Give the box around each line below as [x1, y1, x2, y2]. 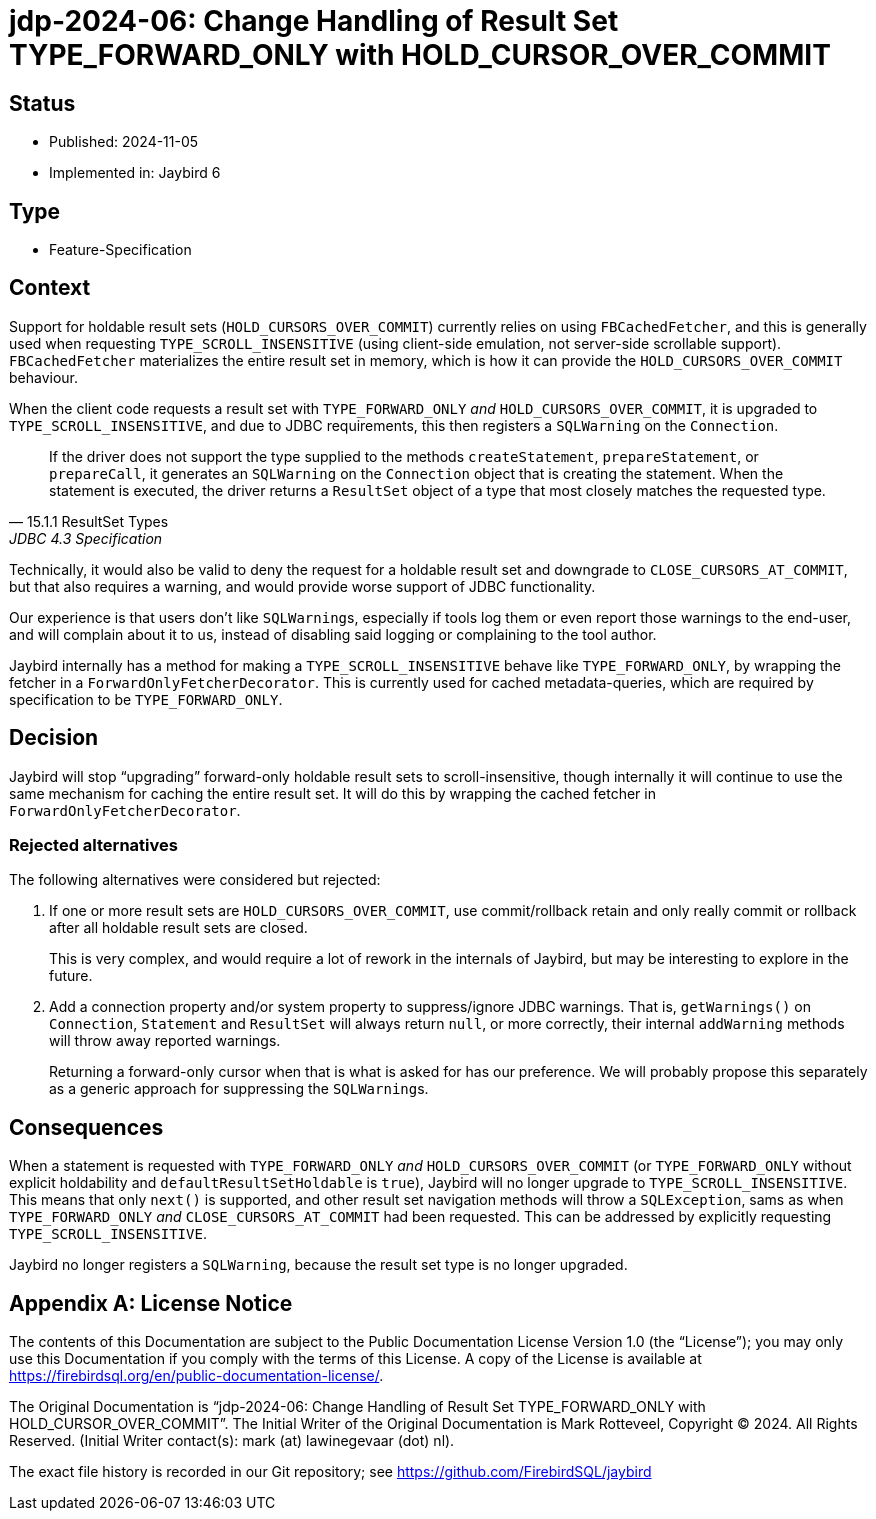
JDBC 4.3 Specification [9, 529, 163, 547]
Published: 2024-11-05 [49, 133, 199, 151]
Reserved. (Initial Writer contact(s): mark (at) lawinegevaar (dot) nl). [9, 1432, 455, 1450]
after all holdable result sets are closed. [49, 919, 308, 937]
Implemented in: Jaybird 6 [49, 164, 221, 182]
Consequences [9, 1114, 164, 1140]
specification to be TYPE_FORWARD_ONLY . [9, 690, 283, 708]
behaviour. [9, 368, 79, 386]
